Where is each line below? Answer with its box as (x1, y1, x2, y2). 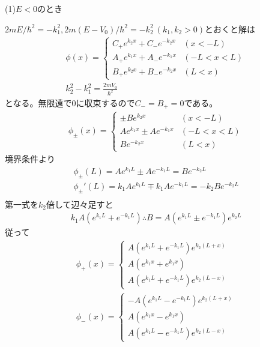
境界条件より (5, 152, 55, 165)
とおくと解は (205, 22, 256, 35)
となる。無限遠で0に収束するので (5, 97, 135, 109)
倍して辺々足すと (46, 198, 113, 210)
